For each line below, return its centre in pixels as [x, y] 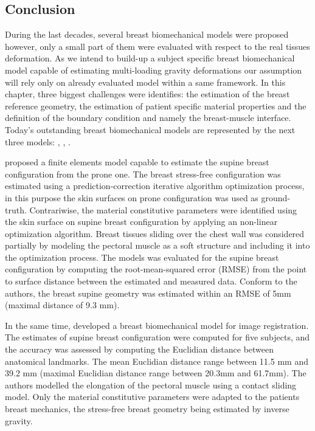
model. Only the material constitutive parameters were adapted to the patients [152, 397]
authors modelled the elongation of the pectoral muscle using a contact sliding [151, 384]
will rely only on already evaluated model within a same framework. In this [145, 82]
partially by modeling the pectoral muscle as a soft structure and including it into [157, 245]
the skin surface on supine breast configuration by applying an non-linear [141, 222]
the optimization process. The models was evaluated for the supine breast [142, 257]
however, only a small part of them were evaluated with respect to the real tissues [157, 46]
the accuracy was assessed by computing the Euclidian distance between [140, 349]
